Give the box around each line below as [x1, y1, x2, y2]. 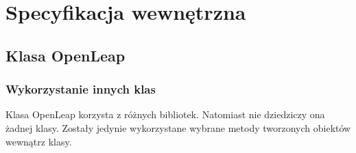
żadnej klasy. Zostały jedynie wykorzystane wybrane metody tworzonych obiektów [5, 120, 351, 135]
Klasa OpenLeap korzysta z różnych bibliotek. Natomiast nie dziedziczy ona [5, 107, 325, 122]
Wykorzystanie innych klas [5, 81, 156, 98]
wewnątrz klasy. [5, 134, 72, 148]
